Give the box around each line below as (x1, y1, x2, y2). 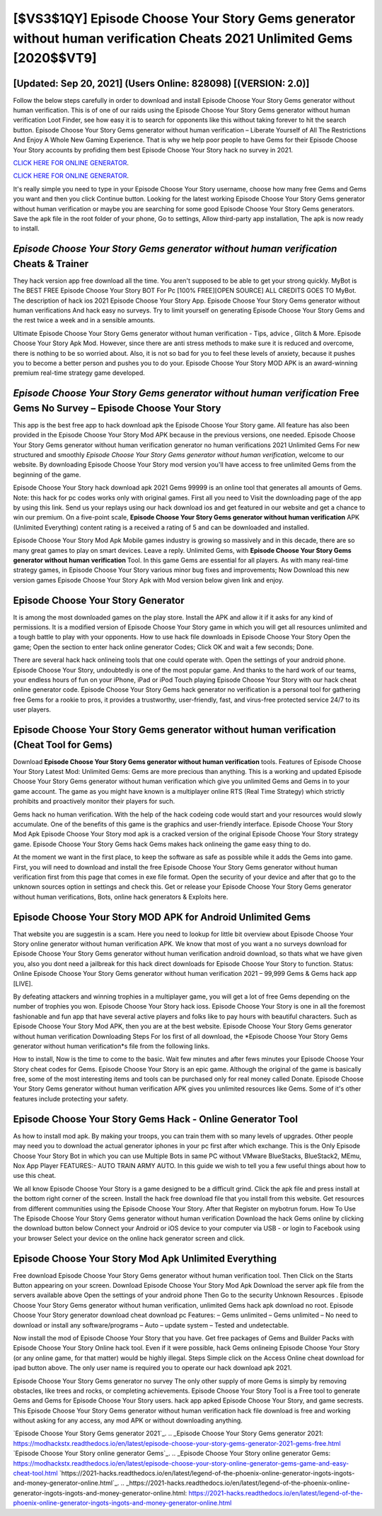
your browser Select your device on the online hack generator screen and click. (13, 1234, 245, 1242)
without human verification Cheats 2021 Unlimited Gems (13, 30, 353, 46)
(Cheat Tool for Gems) (13, 739, 113, 751)
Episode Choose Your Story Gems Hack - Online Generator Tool (13, 1113, 299, 1125)
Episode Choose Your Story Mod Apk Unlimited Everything (13, 1252, 277, 1264)
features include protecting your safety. (13, 1094, 129, 1103)
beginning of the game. (13, 470, 81, 478)
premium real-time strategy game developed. (13, 369, 145, 377)
